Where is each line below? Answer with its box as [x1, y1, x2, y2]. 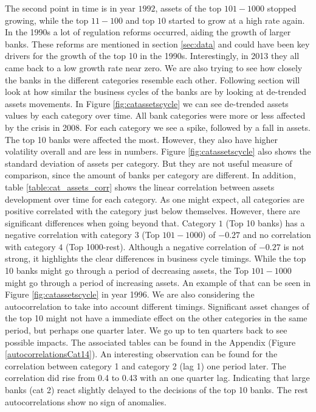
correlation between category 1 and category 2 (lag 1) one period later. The [5, 359, 286, 372]
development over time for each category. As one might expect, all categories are [5, 192, 304, 205]
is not [283, 240, 304, 253]
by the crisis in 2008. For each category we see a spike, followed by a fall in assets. [5, 120, 311, 133]
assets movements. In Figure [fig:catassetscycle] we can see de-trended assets [5, 97, 289, 110]
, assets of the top [155, 2, 222, 14]
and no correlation [242, 228, 311, 241]
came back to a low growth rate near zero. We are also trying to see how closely [5, 61, 303, 74]
